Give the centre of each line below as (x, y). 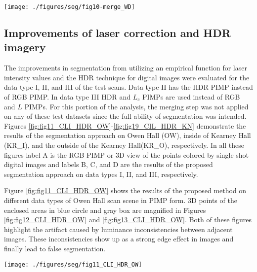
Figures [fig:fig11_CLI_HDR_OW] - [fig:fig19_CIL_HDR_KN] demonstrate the (125, 125)
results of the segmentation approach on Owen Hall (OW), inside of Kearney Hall (128, 135)
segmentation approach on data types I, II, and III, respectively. (101, 174)
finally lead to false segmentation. (55, 248)
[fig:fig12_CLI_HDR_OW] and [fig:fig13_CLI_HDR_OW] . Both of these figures (128, 220)
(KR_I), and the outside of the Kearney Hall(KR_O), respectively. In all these (124, 145)
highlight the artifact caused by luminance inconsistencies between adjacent (118, 229)
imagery (25, 47)
